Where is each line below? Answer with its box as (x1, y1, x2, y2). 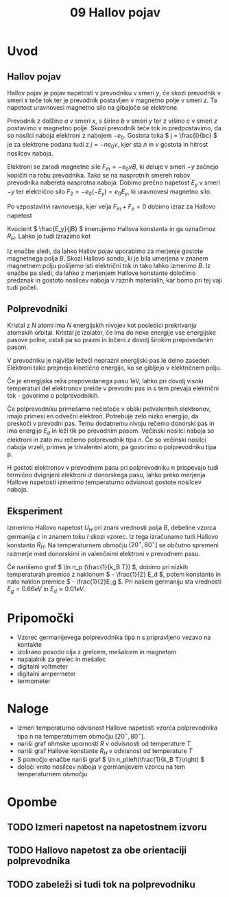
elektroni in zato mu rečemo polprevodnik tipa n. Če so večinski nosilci (7, 435, 206, 444)
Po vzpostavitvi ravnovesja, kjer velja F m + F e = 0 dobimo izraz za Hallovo (7, 202, 216, 212)
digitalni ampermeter (16, 669, 76, 678)
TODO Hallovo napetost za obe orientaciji (7, 845, 187, 857)
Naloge (7, 701, 49, 717)
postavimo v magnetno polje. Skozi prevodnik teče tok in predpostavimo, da (7, 124, 221, 132)
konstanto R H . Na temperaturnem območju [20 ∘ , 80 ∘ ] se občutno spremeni (7, 540, 219, 551)
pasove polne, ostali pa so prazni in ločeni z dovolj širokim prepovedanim (7, 336, 214, 344)
